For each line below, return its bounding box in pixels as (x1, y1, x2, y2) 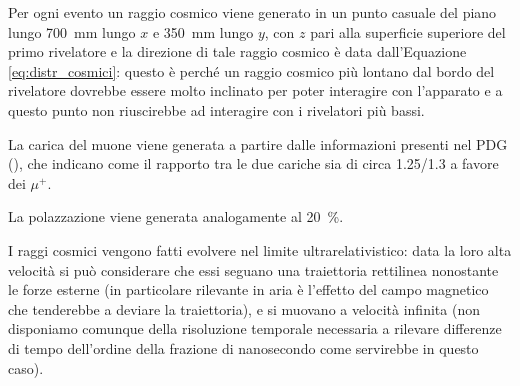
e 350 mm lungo (152, 21, 254, 42)
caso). (8, 357, 44, 378)
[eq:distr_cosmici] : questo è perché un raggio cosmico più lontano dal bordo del (8, 60, 495, 81)
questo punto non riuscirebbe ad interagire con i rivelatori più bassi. (8, 99, 425, 120)
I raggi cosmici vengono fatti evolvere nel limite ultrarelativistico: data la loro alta (8, 239, 512, 260)
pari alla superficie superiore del (310, 21, 506, 42)
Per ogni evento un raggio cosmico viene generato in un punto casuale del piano (8, 2, 497, 22)
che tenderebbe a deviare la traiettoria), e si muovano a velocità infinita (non (8, 298, 480, 319)
